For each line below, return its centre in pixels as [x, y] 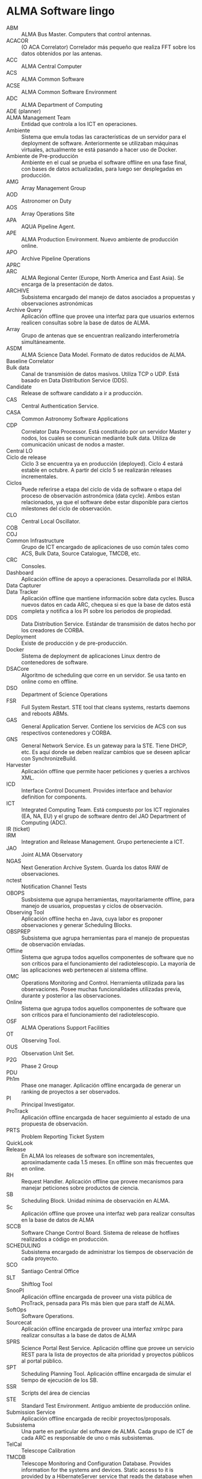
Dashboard [20, 572]
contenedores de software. [55, 662]
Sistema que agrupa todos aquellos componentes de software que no [108, 957]
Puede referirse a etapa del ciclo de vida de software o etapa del [102, 489]
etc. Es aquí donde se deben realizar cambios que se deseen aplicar [106, 752]
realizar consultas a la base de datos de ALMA [79, 1335]
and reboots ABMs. [45, 714]
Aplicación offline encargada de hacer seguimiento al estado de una [106, 1117]
